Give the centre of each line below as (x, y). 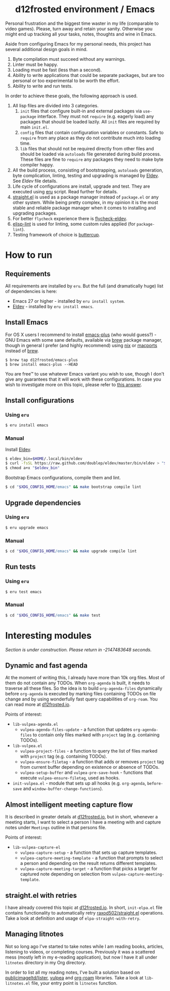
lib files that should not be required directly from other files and (87, 148)
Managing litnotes (35, 934)
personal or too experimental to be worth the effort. (66, 80)
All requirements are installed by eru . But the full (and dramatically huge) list (84, 286)
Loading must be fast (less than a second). (57, 70)
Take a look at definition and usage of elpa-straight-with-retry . (73, 918)
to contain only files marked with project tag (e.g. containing (96, 735)
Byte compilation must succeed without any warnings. (69, 59)
